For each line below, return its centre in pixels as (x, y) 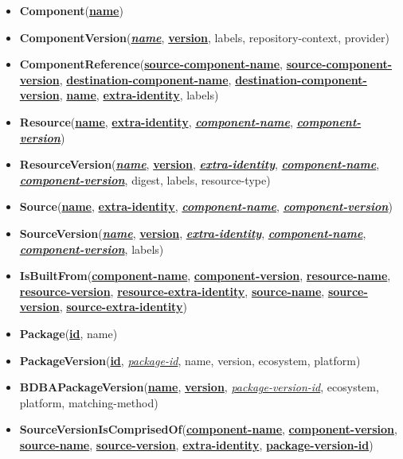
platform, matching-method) (89, 402)
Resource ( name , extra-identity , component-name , (156, 121)
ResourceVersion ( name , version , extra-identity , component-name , (200, 164)
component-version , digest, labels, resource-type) (145, 179)
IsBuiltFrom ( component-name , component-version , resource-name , (205, 276)
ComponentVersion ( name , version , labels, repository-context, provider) (204, 37)
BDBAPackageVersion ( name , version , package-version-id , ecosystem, (199, 387)
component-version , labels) (92, 249)
